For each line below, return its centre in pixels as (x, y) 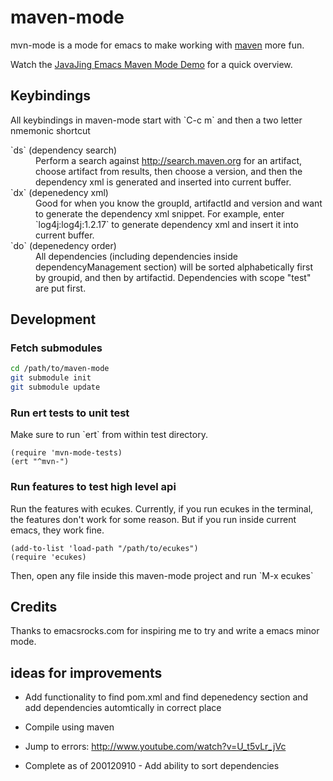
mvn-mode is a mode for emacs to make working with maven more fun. (157, 45)
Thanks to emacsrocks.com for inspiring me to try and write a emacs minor (165, 631)
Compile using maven (69, 727)
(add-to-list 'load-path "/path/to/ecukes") (104, 548)
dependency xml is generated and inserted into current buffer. (163, 182)
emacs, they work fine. (57, 530)
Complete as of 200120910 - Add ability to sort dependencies (152, 766)
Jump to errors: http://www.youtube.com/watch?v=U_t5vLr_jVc (155, 747)
